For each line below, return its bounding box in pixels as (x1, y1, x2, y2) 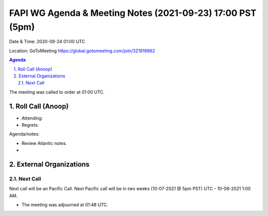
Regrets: (21, 122, 39, 128)
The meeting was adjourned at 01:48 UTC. (21, 202, 109, 208)
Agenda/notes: (9, 131, 40, 137)
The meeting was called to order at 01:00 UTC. (9, 89, 105, 95)
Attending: (21, 115, 43, 121)
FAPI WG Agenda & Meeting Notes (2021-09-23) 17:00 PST (9, 7, 257, 18)
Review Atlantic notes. (21, 140, 67, 146)
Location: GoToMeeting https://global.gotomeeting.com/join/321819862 (9, 48, 155, 54)
